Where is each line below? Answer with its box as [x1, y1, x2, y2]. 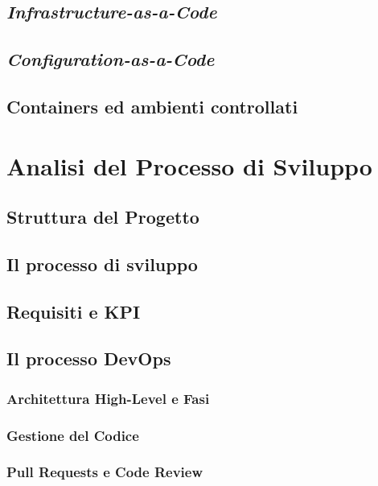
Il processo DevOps [6, 346, 171, 371]
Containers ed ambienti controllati [6, 93, 298, 118]
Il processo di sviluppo [6, 251, 198, 276]
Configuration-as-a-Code [6, 47, 215, 72]
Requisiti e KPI [6, 299, 141, 323]
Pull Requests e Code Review [6, 462, 203, 482]
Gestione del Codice [6, 425, 139, 445]
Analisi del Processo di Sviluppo [6, 149, 372, 182]
